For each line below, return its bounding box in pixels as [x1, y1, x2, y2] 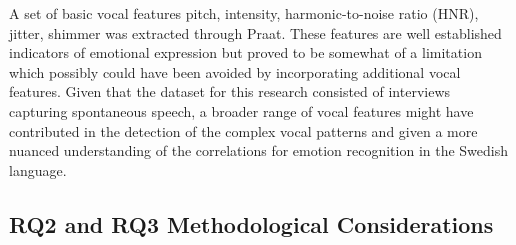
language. [9, 159, 67, 180]
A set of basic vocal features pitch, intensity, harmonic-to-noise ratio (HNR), [9, 3, 479, 23]
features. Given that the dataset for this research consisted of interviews [9, 81, 451, 102]
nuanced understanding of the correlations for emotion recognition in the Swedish [9, 140, 509, 161]
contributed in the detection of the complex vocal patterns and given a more [9, 120, 478, 141]
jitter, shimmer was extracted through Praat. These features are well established [9, 22, 502, 43]
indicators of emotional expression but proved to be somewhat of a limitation [9, 42, 482, 63]
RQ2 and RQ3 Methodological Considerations [9, 208, 494, 239]
